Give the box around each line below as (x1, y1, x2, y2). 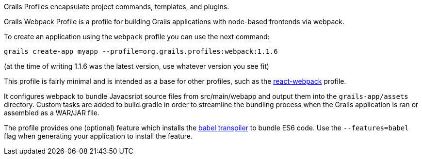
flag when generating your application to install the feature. (4, 132, 193, 140)
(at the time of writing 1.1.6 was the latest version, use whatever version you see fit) (4, 62, 269, 70)
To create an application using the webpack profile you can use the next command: (4, 32, 270, 41)
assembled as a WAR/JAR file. (4, 109, 100, 117)
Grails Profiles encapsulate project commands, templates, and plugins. (4, 2, 229, 11)
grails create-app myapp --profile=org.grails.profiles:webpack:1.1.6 (4, 48, 278, 55)
